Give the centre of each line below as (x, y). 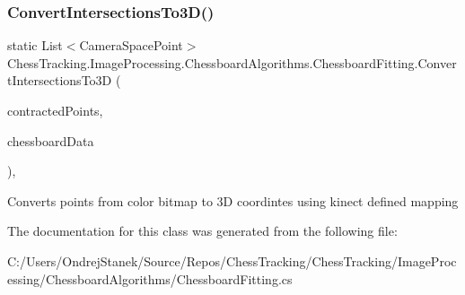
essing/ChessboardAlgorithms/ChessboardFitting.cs (150, 278)
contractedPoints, (55, 110)
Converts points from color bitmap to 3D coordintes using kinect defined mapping (233, 200)
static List (35, 45)
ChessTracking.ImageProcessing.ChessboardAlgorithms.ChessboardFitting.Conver (232, 62)
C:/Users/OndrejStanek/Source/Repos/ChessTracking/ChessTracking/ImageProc (232, 260)
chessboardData (51, 140)
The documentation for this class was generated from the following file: (202, 231)
